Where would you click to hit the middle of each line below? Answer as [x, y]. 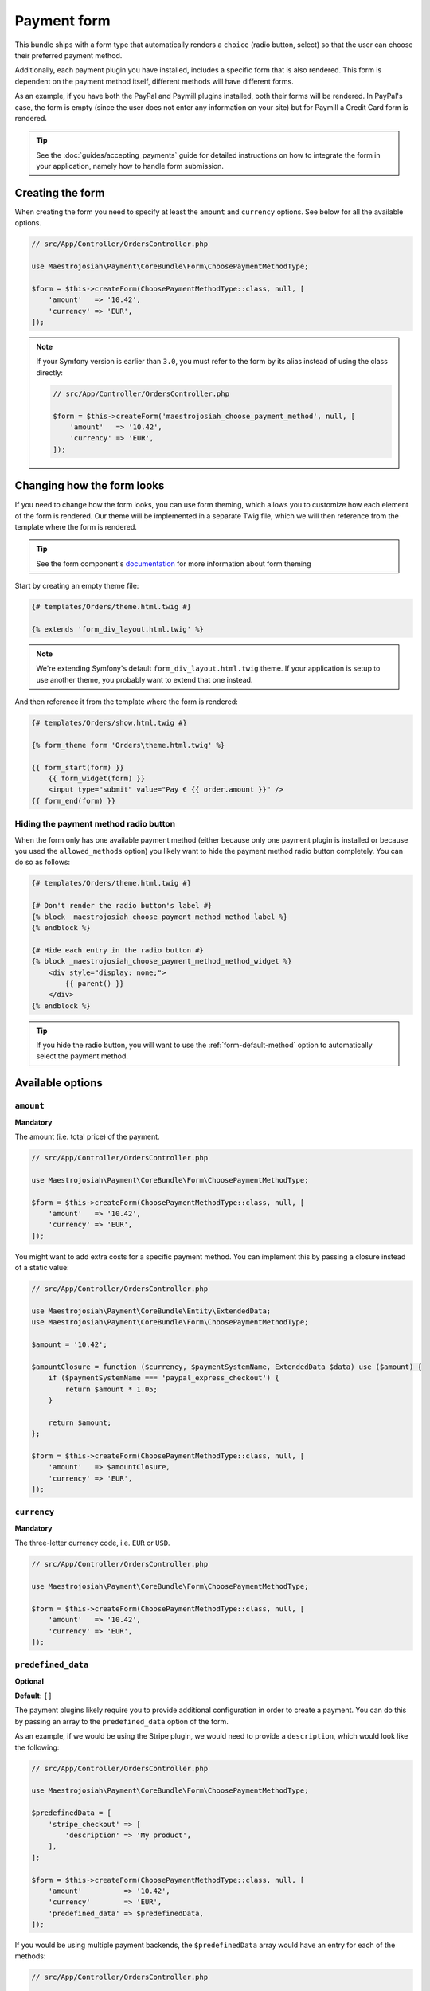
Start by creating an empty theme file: [77, 586]
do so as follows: [43, 862]
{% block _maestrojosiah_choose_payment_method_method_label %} [160, 917]
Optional [29, 1681]
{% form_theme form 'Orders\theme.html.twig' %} [128, 745]
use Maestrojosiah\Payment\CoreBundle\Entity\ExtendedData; [151, 1311]
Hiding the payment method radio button [95, 824]
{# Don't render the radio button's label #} [122, 906]
